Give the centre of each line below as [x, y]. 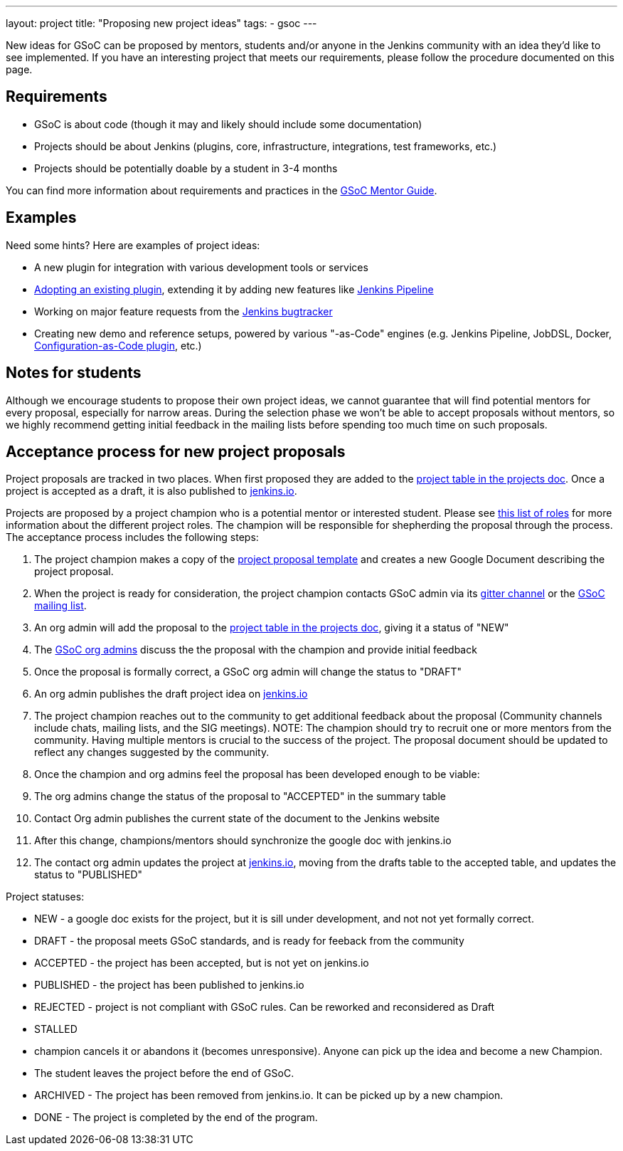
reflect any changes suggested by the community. [152, 752]
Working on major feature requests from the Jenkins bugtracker [183, 311]
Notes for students [74, 373]
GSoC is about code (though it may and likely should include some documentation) [228, 124]
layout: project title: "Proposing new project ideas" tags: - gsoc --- [161, 23]
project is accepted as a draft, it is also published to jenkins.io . [151, 491]
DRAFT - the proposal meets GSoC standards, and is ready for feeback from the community [249, 941]
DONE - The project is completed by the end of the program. [176, 1118]
